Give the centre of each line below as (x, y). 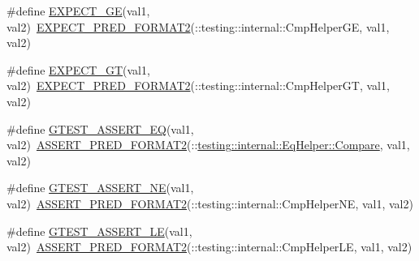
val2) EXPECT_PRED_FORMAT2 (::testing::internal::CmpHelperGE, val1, (198, 26)
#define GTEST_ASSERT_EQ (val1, (100, 128)
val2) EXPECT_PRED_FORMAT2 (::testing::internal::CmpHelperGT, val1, (198, 86)
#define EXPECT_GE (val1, (78, 11)
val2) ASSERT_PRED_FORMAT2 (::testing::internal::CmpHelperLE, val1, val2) (209, 247)
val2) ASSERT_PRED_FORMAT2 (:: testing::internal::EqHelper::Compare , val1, (208, 145)
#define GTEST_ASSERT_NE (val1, (100, 188)
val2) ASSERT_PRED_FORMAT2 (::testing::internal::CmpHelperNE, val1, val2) (210, 203)
